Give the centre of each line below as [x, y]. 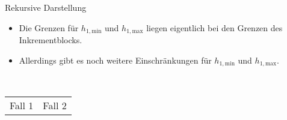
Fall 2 [55, 105]
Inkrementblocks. [51, 40]
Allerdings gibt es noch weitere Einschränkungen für [115, 60]
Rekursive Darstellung [46, 7]
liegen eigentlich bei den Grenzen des [214, 27]
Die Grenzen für [49, 27]
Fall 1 [22, 105]
